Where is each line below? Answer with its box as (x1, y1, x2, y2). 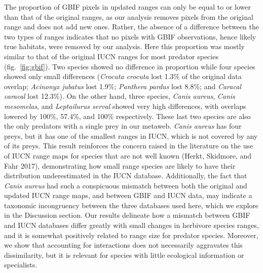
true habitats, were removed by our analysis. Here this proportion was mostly (4, 41, 245, 52)
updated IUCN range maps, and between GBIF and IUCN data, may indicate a (4, 190, 252, 201)
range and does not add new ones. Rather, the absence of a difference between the (4, 21, 259, 32)
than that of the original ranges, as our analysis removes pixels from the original (4, 11, 253, 22)
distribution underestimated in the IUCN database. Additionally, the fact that (4, 170, 247, 181)
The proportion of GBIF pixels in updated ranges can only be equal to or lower (4, 2, 251, 12)
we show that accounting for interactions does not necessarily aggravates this (4, 240, 243, 250)
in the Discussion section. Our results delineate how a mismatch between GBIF (4, 210, 250, 220)
